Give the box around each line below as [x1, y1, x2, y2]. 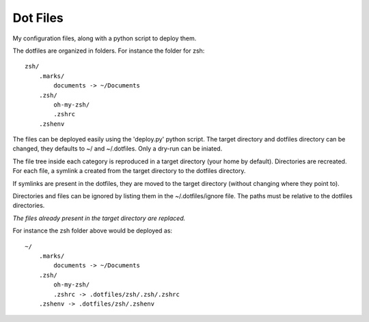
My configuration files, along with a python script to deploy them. [12, 34, 197, 42]
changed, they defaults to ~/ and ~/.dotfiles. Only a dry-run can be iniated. [12, 144, 223, 153]
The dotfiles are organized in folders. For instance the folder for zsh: [12, 46, 205, 55]
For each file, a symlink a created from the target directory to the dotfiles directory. [12, 167, 246, 175]
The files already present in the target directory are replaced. [12, 214, 186, 222]
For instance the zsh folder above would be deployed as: [12, 226, 173, 235]
